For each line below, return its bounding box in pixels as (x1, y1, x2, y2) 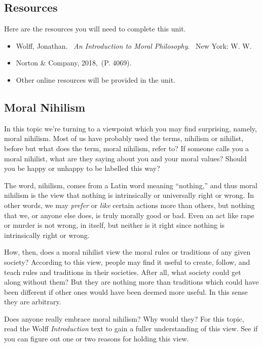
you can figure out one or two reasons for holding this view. (4, 333, 189, 344)
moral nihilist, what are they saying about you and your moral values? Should (4, 153, 247, 163)
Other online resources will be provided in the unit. (16, 74, 175, 85)
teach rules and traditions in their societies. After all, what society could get (4, 266, 241, 277)
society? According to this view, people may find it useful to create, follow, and (4, 256, 250, 267)
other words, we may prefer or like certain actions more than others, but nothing (4, 199, 255, 210)
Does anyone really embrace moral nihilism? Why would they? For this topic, (4, 313, 244, 324)
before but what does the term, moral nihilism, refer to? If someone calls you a (4, 143, 249, 153)
